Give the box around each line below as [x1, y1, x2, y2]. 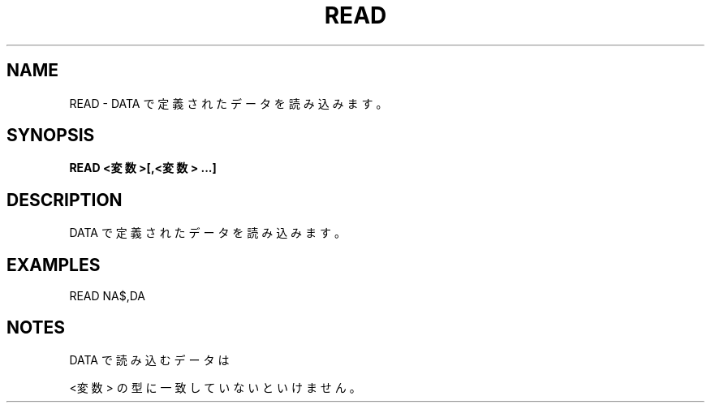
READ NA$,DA [69, 289, 146, 304]
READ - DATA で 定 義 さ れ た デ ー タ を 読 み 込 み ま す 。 [69, 96, 388, 110]
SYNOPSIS [6, 125, 95, 146]
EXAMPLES [6, 254, 101, 275]
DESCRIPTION [6, 189, 123, 210]
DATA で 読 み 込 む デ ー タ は [69, 352, 230, 367]
